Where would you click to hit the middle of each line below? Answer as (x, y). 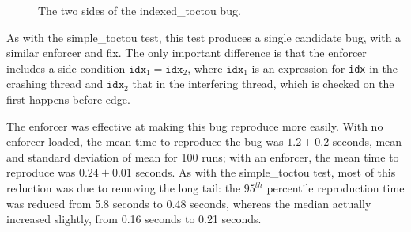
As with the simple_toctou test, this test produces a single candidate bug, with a (204, 37)
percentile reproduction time (336, 188)
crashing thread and (55, 84)
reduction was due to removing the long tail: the (124, 188)
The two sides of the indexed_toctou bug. (140, 10)
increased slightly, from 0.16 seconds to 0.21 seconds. (134, 219)
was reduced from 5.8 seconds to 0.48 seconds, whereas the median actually (189, 203)
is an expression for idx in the (324, 68)
